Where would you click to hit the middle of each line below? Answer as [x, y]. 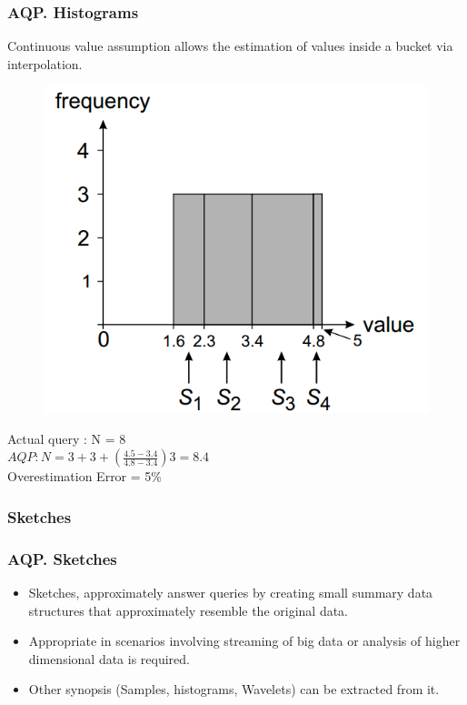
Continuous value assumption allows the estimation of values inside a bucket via [230, 46]
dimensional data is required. [109, 658]
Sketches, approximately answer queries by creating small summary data [231, 592]
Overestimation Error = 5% [84, 476]
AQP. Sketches [62, 558]
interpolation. [45, 63]
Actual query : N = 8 [67, 438]
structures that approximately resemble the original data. [189, 610]
